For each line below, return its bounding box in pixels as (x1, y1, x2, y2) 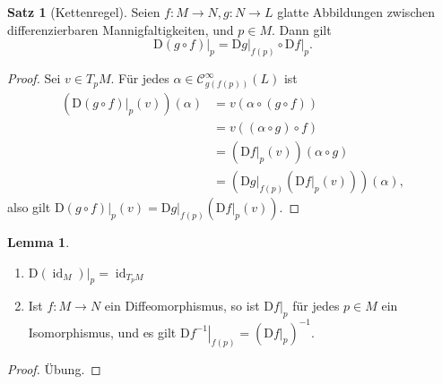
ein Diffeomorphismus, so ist (104, 296, 260, 315)
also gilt (7, 197, 51, 216)
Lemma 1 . (7, 232, 70, 251)
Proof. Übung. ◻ (7, 360, 101, 379)
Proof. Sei (7, 69, 61, 88)
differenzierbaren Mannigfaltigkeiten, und (7, 20, 234, 38)
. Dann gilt (271, 20, 332, 38)
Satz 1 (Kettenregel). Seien (7, 3, 160, 21)
